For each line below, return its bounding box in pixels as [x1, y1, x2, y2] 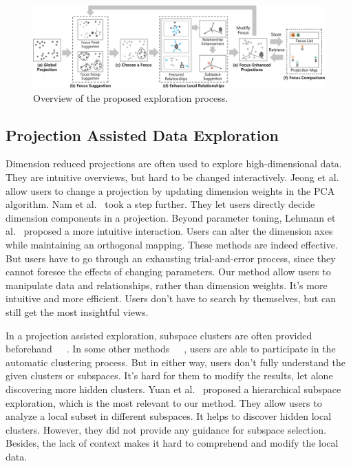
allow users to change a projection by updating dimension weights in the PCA [6, 183, 335, 198]
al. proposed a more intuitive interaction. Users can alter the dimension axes [6, 224, 333, 238]
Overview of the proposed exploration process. [33, 90, 228, 105]
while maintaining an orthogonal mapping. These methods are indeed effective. [6, 237, 338, 252]
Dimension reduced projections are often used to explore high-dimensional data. [6, 156, 342, 171]
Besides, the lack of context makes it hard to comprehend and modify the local [6, 436, 339, 450]
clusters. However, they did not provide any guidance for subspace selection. [6, 422, 327, 436]
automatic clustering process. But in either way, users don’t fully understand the [6, 354, 345, 369]
